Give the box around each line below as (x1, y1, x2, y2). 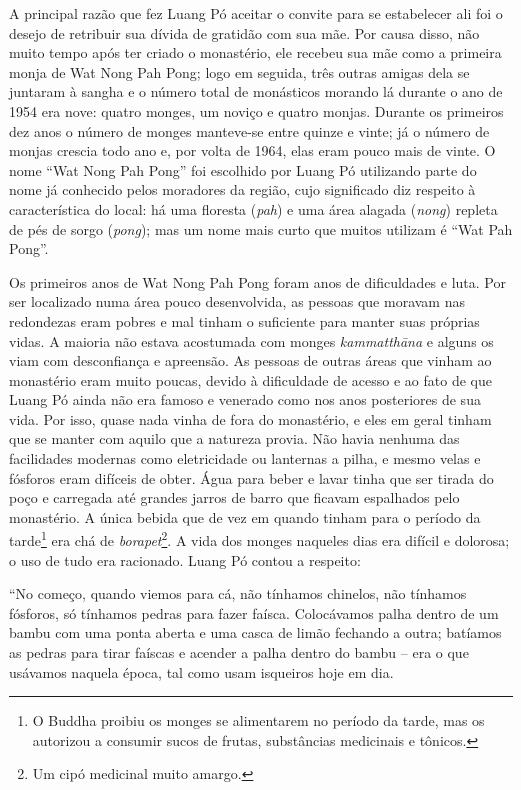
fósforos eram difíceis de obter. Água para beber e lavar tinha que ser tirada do (9, 467, 494, 488)
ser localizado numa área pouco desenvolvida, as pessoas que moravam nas (9, 291, 465, 312)
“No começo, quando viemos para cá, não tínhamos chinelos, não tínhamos (9, 583, 467, 604)
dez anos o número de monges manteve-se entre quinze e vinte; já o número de (9, 120, 490, 141)
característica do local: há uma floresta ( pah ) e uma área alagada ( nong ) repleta (9, 198, 498, 219)
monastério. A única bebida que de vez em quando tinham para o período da (9, 506, 481, 527)
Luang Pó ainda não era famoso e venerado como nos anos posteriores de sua (9, 389, 481, 410)
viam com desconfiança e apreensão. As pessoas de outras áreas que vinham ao (9, 350, 492, 371)
